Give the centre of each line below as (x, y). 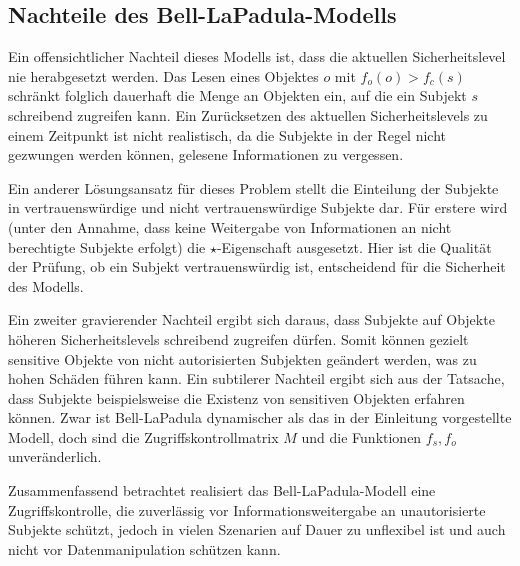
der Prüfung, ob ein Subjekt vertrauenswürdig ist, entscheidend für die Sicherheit (257, 266)
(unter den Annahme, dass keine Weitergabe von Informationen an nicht (230, 226)
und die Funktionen (361, 436)
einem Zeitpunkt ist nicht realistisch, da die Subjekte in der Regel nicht (227, 134)
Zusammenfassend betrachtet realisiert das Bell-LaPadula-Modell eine (222, 490)
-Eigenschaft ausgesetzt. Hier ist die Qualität (354, 246)
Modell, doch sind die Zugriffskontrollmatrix (143, 436)
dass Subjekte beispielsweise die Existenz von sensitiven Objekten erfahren (236, 397)
